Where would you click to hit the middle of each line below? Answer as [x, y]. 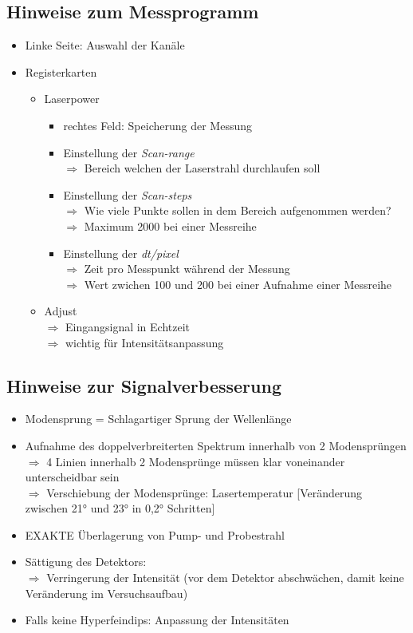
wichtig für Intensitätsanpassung [144, 342]
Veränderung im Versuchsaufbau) [106, 593]
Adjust [61, 311]
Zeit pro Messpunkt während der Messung [187, 269]
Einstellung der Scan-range [129, 152]
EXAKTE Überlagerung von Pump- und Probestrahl [155, 534]
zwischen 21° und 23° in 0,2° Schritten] [120, 508]
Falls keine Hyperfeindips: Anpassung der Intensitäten [157, 620]
